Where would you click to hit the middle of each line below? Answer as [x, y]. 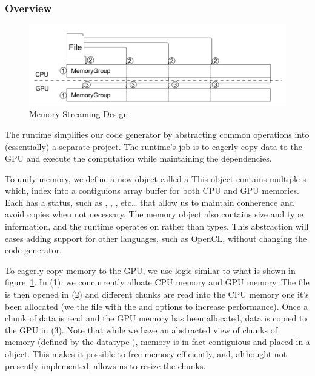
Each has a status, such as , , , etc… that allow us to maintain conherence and [150, 202]
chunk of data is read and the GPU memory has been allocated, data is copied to [156, 318]
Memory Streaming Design [79, 114]
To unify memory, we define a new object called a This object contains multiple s [156, 178]
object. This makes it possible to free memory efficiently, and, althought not [146, 354]
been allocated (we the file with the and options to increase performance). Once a [156, 306]
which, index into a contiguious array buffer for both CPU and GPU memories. [152, 190]
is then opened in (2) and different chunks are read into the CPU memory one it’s [157, 294]
